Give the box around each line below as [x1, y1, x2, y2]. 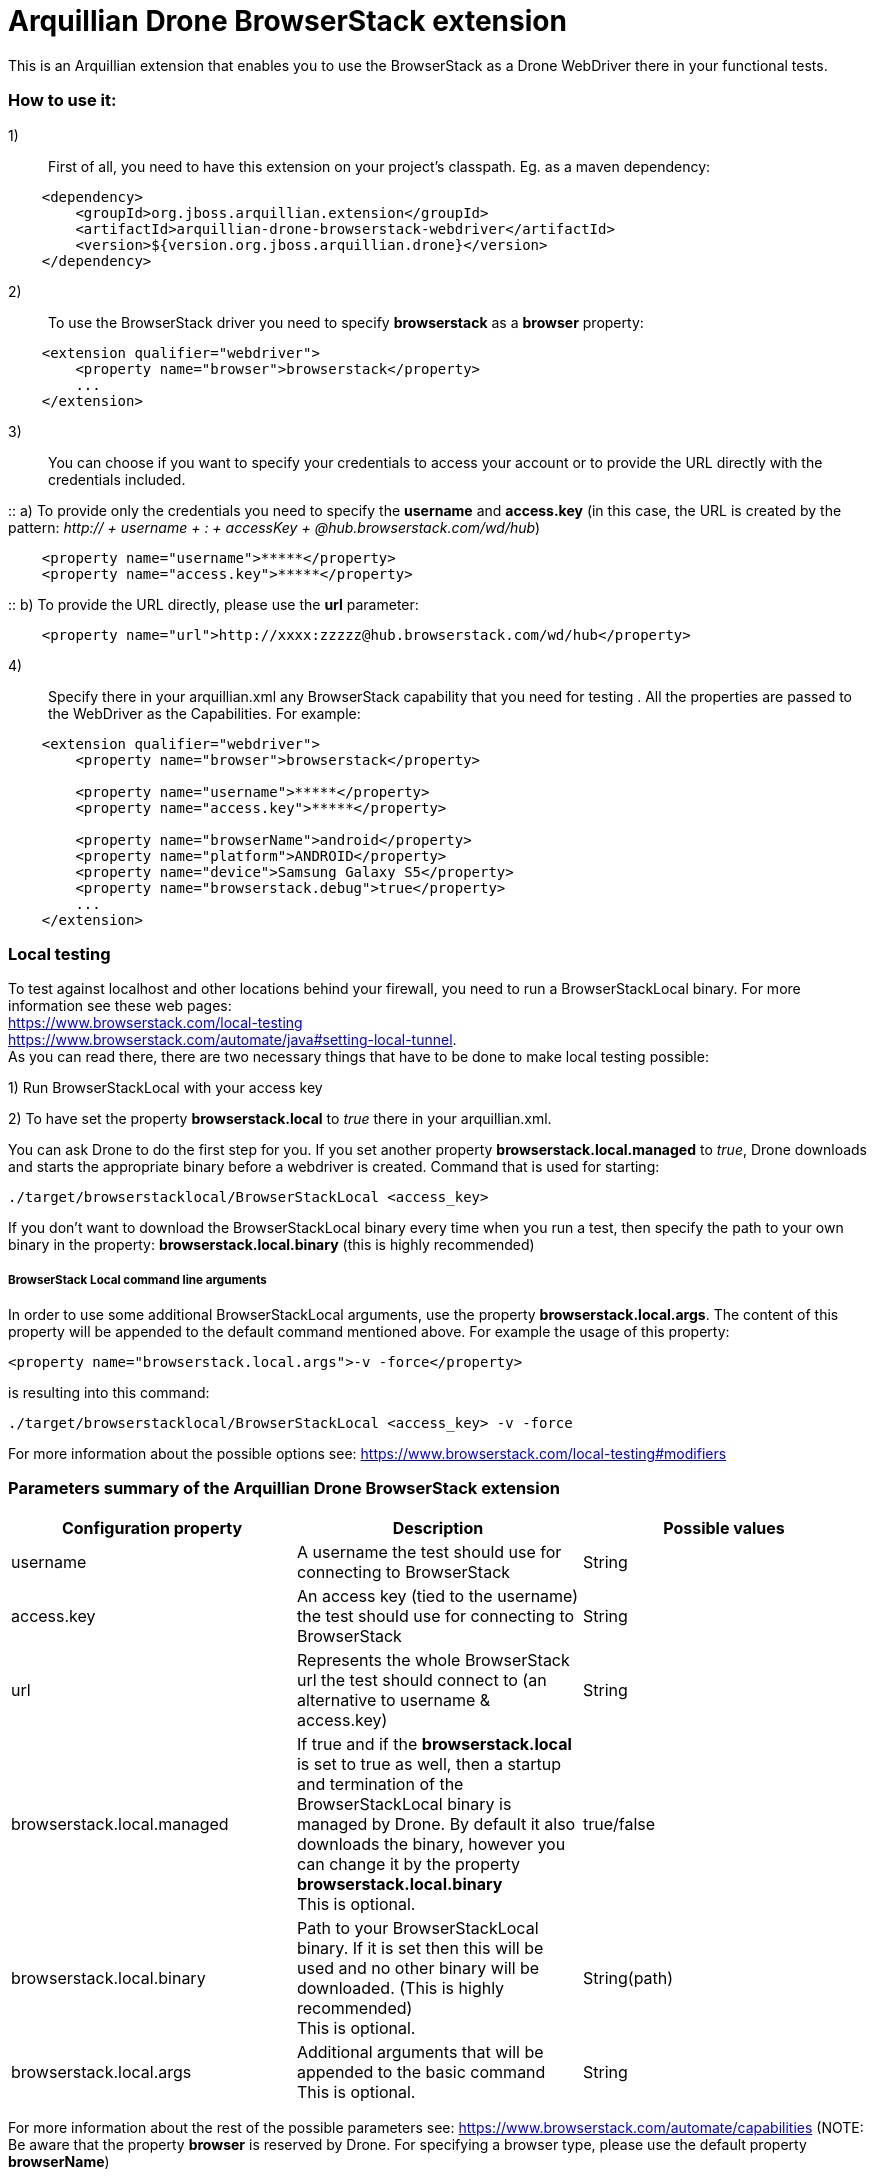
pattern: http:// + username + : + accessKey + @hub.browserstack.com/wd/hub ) [8, 518, 541, 536]
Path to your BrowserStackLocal [296, 1917, 539, 1938]
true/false [582, 1813, 656, 1834]
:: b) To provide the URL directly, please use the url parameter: [8, 595, 419, 613]
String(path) [582, 1967, 674, 1988]
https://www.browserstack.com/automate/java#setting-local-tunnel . [8, 1031, 457, 1049]
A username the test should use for [296, 1541, 562, 1562]
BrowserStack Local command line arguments [8, 1272, 267, 1287]
